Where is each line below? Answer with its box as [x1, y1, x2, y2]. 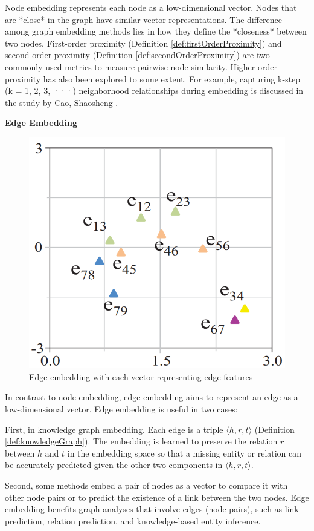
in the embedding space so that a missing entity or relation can [67, 446, 302, 459]
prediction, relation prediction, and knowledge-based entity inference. [5, 514, 261, 527]
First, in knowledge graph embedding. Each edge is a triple [5, 423, 223, 435]
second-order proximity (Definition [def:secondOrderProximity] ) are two [5, 48, 270, 61]
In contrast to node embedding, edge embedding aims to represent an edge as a [5, 391, 298, 403]
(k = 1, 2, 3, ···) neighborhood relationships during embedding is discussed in [5, 84, 304, 97]
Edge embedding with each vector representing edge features [29, 370, 253, 383]
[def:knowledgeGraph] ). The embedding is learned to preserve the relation [5, 435, 278, 447]
